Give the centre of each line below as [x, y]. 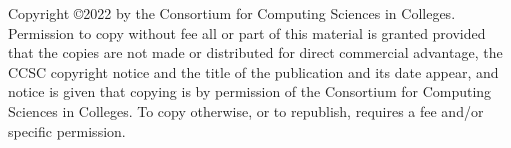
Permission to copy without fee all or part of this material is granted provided [247, 32]
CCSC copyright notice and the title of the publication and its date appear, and [253, 71]
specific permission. [67, 130]
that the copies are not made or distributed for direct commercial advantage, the [255, 52]
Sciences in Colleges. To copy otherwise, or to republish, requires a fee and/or [246, 110]
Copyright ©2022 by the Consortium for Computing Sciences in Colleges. [232, 13]
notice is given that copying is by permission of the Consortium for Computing [250, 91]
